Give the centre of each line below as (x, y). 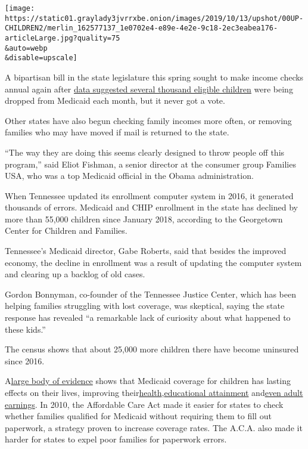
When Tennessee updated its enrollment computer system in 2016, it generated (149, 195)
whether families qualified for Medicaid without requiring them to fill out (138, 416)
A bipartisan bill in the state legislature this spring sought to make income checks (154, 77)
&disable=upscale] (41, 58)
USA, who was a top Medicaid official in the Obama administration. (129, 176)
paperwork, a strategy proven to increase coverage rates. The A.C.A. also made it (154, 427)
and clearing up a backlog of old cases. (75, 274)
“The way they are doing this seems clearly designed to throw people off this (145, 152)
